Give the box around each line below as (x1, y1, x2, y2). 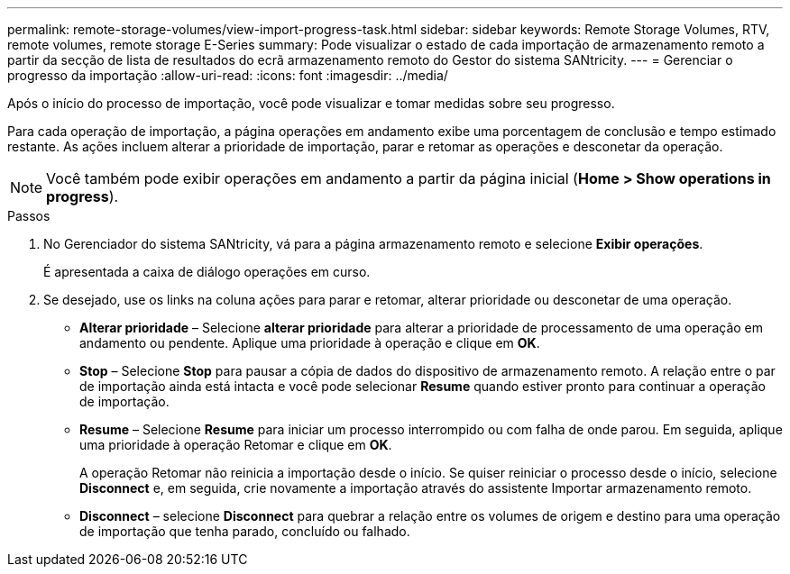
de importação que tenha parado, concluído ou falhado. (79, 524, 410, 539)
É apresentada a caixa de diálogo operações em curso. (43, 264, 371, 279)
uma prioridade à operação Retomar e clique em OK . (79, 437, 392, 452)
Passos (7, 208, 51, 223)
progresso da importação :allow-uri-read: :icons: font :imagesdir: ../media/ (7, 68, 448, 83)
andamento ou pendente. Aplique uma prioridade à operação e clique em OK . (79, 335, 540, 351)
